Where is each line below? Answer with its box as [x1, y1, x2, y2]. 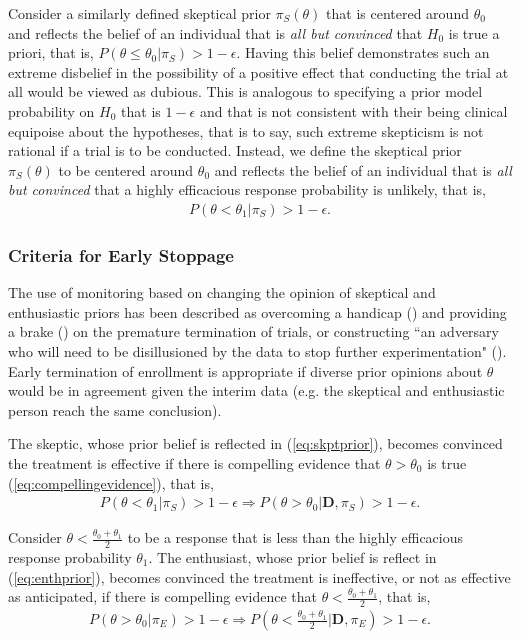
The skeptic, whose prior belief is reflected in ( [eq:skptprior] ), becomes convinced [8, 433, 503, 454]
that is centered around [326, 3, 469, 23]
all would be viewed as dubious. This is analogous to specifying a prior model [8, 81, 483, 102]
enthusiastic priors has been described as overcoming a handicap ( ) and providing [8, 301, 507, 322]
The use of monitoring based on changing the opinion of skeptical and [8, 282, 436, 303]
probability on [8, 100, 95, 121]
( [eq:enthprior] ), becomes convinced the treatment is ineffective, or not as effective [8, 566, 511, 587]
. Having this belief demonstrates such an [236, 42, 490, 63]
